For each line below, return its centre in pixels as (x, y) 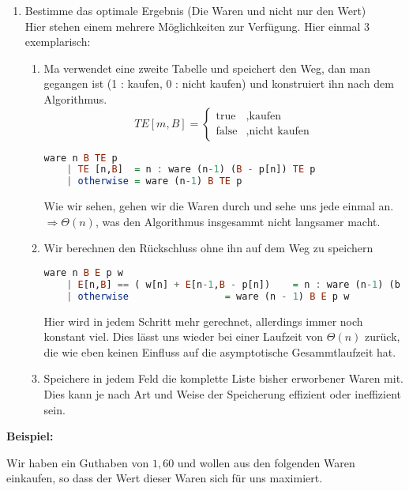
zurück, (383, 336)
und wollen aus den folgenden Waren (266, 462)
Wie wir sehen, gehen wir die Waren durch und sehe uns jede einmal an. (219, 206)
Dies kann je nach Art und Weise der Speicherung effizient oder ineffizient (222, 393)
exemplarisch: (58, 42)
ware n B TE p (81, 158)
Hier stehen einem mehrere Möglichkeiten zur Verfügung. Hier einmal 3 (197, 26)
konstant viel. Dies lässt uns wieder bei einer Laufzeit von (184, 336)
